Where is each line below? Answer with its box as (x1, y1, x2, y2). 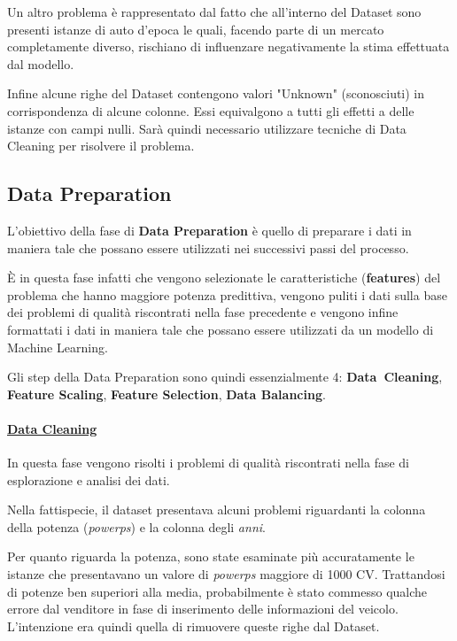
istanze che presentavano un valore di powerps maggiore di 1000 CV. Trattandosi (7, 565, 445, 583)
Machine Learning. (7, 337, 108, 356)
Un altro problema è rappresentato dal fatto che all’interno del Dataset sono (7, 3, 422, 20)
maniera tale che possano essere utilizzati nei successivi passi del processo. (7, 238, 409, 257)
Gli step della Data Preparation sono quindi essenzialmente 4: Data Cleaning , (7, 367, 443, 386)
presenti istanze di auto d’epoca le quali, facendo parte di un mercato (7, 19, 384, 38)
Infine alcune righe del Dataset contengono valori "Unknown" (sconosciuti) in (7, 84, 425, 103)
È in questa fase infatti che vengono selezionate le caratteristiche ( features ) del (7, 268, 441, 287)
